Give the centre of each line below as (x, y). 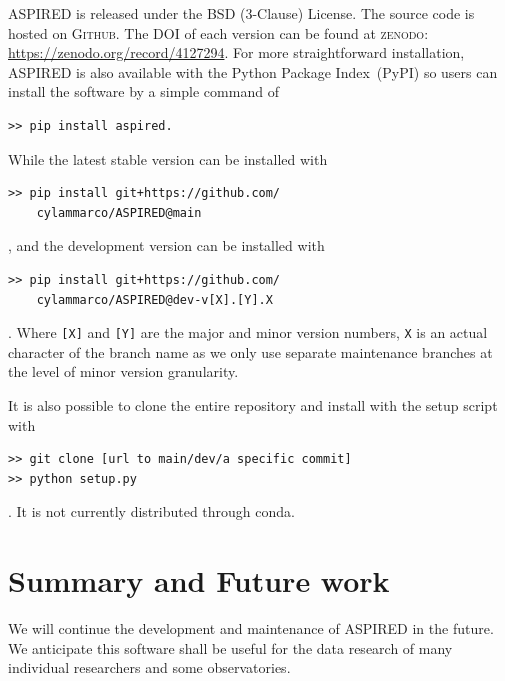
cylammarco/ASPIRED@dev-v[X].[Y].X (154, 299)
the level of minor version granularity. (123, 371)
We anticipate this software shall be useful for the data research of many (230, 647)
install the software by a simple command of (143, 91)
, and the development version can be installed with (166, 245)
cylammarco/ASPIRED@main (119, 212)
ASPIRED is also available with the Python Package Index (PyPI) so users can (253, 71)
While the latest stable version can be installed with (168, 158)
